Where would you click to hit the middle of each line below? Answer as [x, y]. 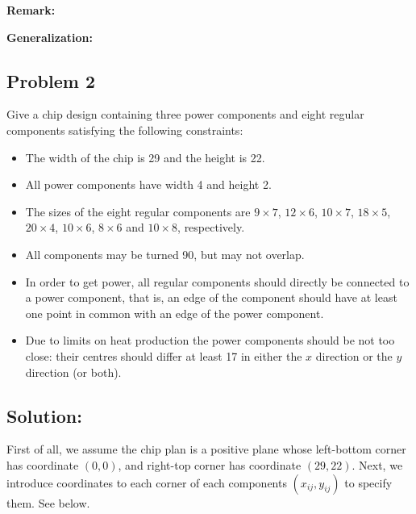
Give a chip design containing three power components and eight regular [185, 114]
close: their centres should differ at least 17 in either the [164, 355]
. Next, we [377, 464]
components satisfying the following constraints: [125, 130]
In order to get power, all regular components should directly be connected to [217, 281]
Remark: [31, 10]
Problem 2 [51, 80]
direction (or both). [73, 372]
